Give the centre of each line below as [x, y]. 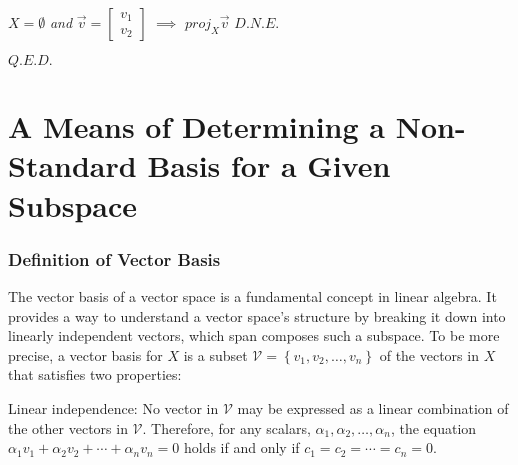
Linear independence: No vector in [113, 407]
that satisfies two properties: [95, 374]
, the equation [433, 427]
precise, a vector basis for [85, 354]
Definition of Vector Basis [114, 258]
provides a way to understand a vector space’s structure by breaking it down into [257, 315]
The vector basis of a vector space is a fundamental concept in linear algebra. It [252, 295]
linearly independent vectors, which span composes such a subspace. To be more [254, 335]
